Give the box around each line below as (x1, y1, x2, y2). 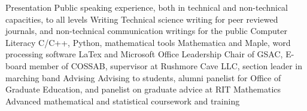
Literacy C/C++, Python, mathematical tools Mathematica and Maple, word (5, 36, 291, 48)
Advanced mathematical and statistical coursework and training (5, 94, 240, 107)
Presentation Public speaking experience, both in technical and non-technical (5, 1, 288, 13)
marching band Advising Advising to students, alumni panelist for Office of (5, 71, 281, 84)
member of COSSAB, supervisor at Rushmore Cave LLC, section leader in (29, 59, 302, 72)
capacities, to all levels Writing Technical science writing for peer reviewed (5, 13, 278, 25)
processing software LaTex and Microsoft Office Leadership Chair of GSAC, (5, 48, 283, 60)
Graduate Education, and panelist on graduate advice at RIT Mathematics (5, 83, 281, 95)
